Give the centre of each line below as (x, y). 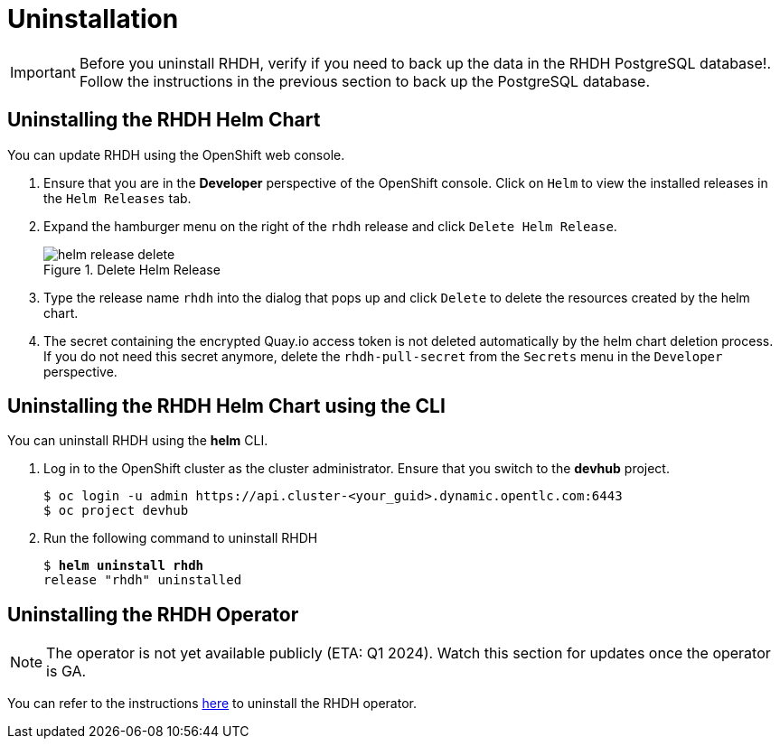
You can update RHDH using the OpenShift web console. (176, 154)
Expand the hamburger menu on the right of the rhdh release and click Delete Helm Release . (330, 226)
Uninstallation (93, 19)
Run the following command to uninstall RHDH (181, 538)
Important (43, 72)
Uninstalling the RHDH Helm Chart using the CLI (226, 406)
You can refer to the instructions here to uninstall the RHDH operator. (212, 704)
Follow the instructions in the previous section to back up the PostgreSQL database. (365, 81)
